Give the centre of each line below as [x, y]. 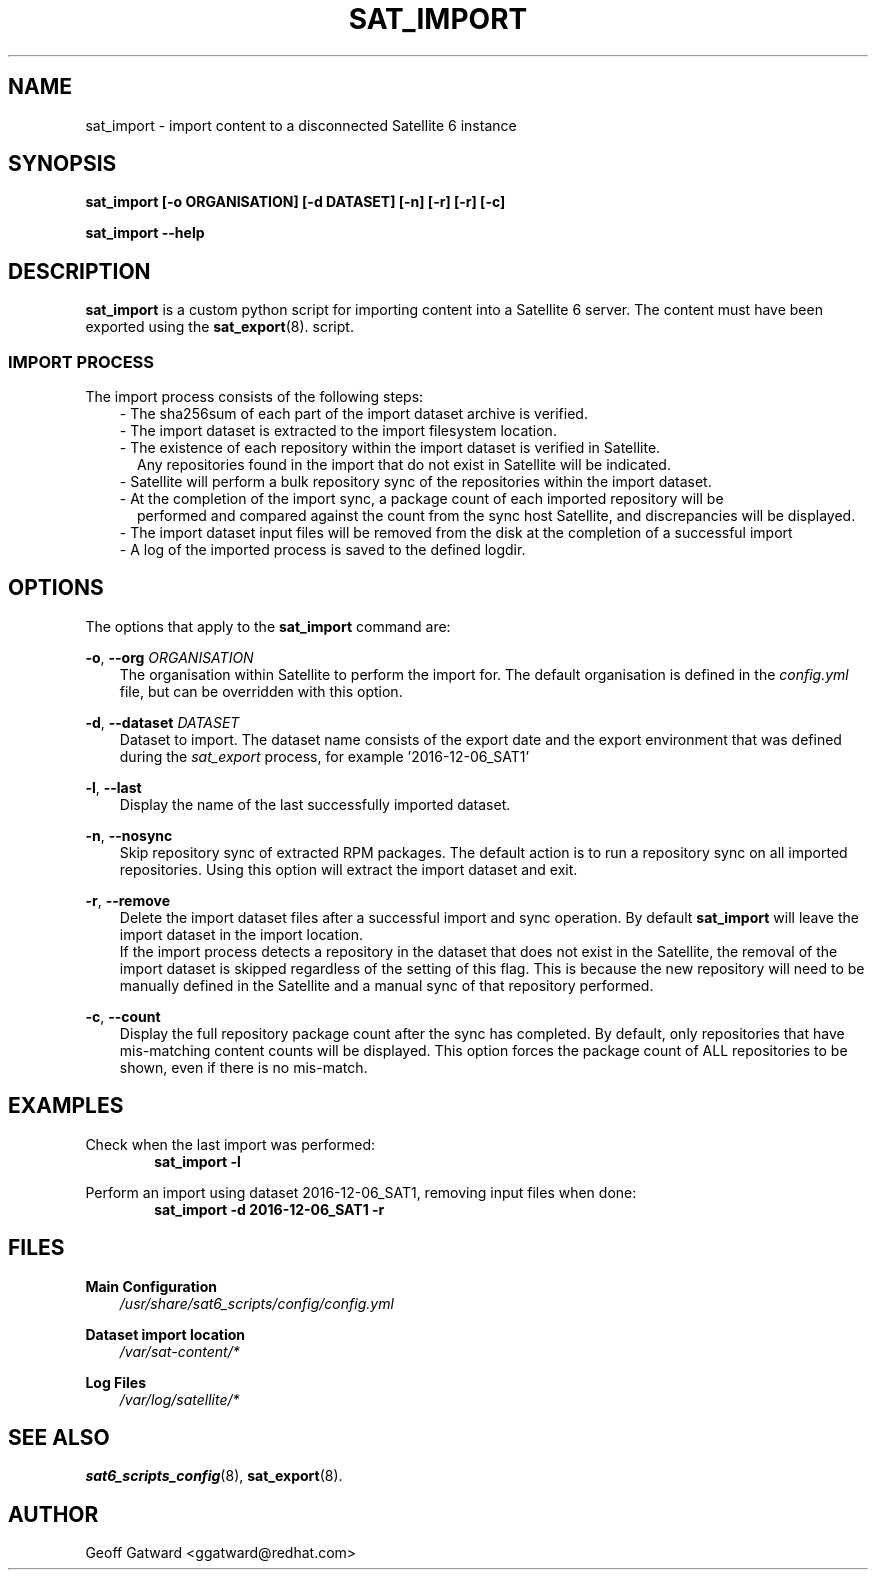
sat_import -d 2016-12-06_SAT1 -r [269, 1209]
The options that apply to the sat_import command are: [268, 626]
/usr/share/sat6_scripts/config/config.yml [256, 1303]
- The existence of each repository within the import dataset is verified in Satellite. [390, 448]
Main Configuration [151, 1286]
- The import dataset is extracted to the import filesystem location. [338, 431]
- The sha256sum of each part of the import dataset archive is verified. [353, 414]
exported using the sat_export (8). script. [219, 327]
